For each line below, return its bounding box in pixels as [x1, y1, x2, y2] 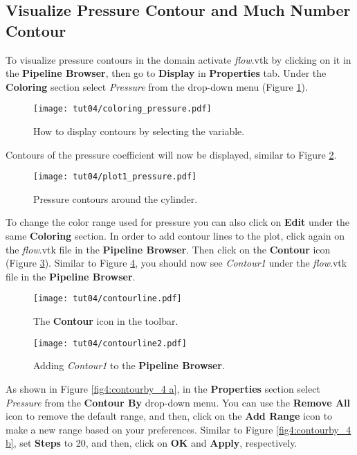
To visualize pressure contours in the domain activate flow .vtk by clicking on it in [6, 52, 351, 66]
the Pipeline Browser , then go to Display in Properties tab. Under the [6, 66, 327, 80]
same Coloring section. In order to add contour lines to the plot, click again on [6, 229, 345, 243]
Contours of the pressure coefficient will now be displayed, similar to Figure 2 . [6, 147, 337, 161]
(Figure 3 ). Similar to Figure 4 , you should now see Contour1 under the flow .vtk [6, 256, 347, 270]
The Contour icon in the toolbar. [33, 314, 178, 328]
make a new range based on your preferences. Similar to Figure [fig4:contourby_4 [6, 422, 351, 436]
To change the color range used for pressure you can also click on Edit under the [6, 215, 350, 229]
